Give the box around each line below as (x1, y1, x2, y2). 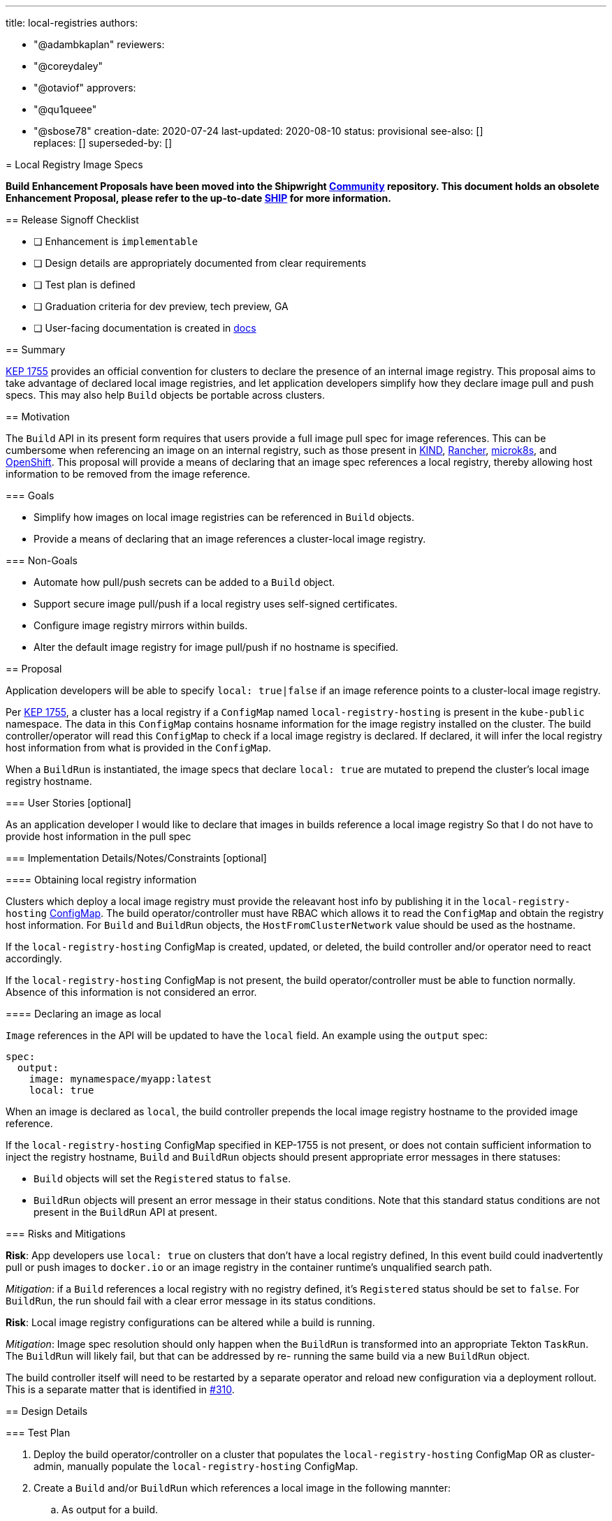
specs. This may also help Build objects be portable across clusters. (6, 389, 326, 401)
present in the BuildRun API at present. (34, 1206, 217, 1218)
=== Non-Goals (6, 554, 78, 566)
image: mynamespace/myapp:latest (29, 1073, 212, 1085)
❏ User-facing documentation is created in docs (34, 322, 256, 334)
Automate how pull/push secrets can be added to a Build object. (34, 576, 335, 588)
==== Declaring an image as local (6, 1008, 161, 1020)
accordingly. (6, 953, 62, 964)
